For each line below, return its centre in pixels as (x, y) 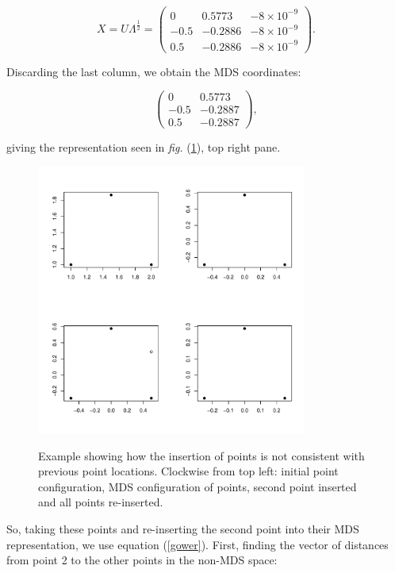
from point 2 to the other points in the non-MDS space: (142, 560)
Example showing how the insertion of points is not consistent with (201, 455)
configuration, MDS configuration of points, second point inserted (197, 486)
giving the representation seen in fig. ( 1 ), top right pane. (144, 147)
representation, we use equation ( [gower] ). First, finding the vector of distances (197, 544)
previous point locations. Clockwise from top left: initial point (188, 471)
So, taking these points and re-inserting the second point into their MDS (183, 528)
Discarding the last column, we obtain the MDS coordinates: (154, 71)
